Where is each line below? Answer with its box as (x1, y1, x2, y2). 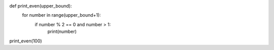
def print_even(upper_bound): (9, 3, 72, 9)
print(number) (47, 28, 77, 35)
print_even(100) (9, 38, 43, 44)
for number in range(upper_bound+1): (22, 12, 101, 18)
